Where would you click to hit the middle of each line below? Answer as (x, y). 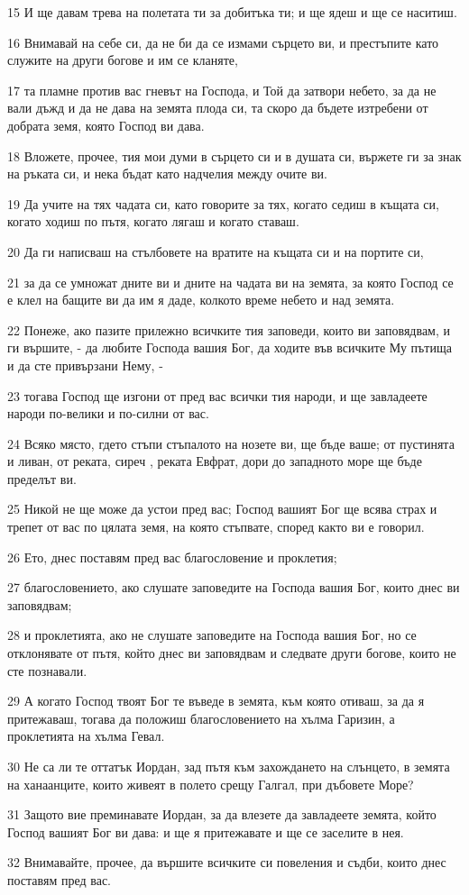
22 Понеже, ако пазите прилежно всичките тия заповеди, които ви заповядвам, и (229, 329)
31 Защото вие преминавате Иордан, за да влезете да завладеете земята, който (222, 814)
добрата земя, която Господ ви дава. (106, 125)
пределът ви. (42, 478)
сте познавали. (47, 670)
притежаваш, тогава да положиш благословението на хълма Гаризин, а (201, 718)
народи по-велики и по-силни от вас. (108, 413)
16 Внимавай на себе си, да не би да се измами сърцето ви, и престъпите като (223, 42)
